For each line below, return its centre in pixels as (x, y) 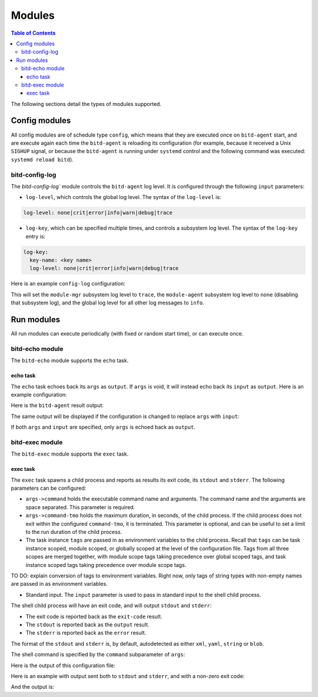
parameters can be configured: (49, 488)
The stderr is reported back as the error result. (86, 633)
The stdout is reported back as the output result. (87, 625)
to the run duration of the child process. (74, 532)
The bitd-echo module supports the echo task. (70, 361)
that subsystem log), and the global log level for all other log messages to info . (107, 303)
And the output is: (32, 687)
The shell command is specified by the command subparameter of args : (98, 655)
